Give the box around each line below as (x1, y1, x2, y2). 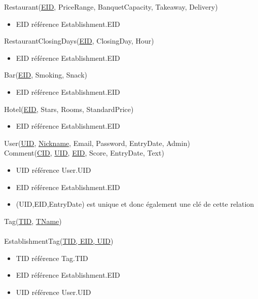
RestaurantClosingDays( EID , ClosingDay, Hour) (4, 35, 154, 46)
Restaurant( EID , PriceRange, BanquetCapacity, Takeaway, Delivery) (4, 2, 218, 12)
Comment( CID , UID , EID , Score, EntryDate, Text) (4, 147, 164, 158)
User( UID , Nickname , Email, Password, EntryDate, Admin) (4, 137, 190, 148)
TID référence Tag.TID (16, 252, 88, 263)
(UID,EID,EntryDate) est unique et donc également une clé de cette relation (16, 199, 254, 209)
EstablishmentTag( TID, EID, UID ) (4, 235, 114, 246)
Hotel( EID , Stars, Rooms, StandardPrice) (4, 103, 134, 114)
